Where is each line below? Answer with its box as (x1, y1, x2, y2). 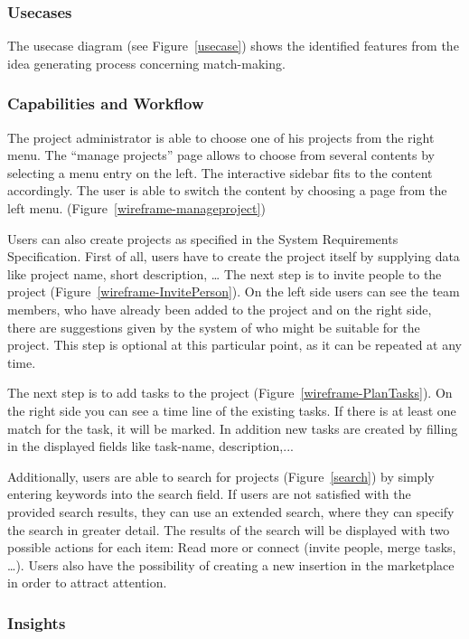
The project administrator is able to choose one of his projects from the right (7, 127, 435, 146)
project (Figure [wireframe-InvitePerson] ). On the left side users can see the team (7, 282, 460, 301)
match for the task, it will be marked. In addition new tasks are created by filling (7, 418, 458, 437)
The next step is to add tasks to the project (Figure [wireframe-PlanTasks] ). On (7, 383, 453, 402)
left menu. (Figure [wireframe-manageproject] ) (7, 199, 266, 217)
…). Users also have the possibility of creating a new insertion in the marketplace (7, 555, 455, 574)
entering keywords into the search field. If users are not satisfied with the (7, 484, 411, 503)
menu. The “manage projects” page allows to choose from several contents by (7, 146, 435, 164)
